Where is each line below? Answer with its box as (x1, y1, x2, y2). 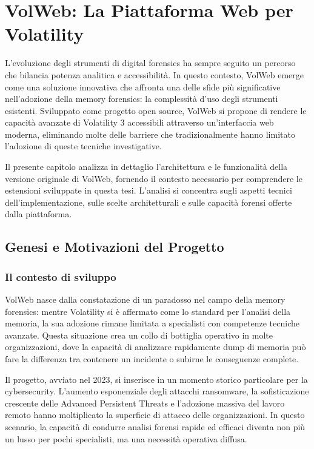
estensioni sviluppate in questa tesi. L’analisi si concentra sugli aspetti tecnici (5, 184, 292, 197)
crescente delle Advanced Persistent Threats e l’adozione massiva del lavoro (5, 396, 285, 409)
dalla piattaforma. (5, 208, 72, 220)
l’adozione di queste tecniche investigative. (5, 140, 162, 152)
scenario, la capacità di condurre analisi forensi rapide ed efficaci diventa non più (5, 420, 306, 433)
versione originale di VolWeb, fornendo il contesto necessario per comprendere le (5, 172, 302, 184)
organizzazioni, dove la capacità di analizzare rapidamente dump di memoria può (5, 340, 306, 353)
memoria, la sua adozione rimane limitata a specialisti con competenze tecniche (5, 317, 299, 329)
